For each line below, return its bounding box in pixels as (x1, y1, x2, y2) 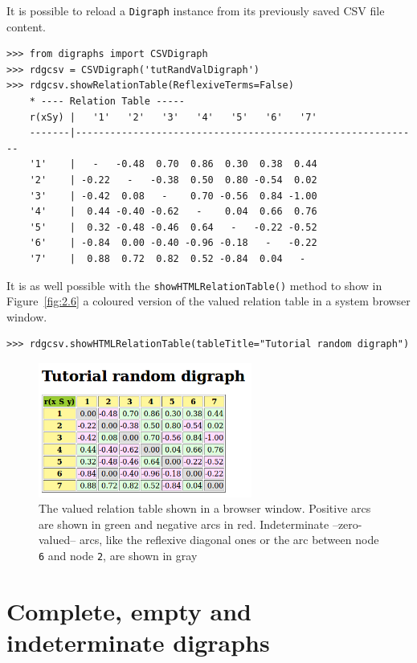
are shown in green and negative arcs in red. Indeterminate (39, 515, 329, 532)
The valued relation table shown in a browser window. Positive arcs (39, 500, 371, 517)
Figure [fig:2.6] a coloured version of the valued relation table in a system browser (6, 293, 411, 309)
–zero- (332, 515, 362, 532)
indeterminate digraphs (6, 626, 270, 659)
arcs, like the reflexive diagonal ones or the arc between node (79, 531, 379, 548)
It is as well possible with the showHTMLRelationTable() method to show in (6, 276, 382, 293)
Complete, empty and (6, 594, 251, 627)
